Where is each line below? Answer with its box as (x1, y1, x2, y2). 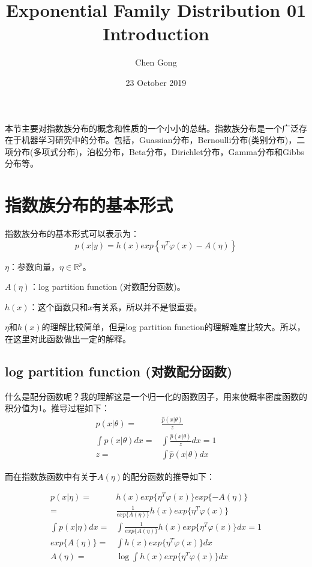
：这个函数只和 (29, 300, 88, 313)
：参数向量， (8, 260, 59, 272)
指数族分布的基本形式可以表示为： (5, 227, 139, 239)
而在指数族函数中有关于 (5, 470, 97, 482)
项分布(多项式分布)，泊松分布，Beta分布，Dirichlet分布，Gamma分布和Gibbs (5, 145, 304, 158)
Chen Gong (135, 56, 177, 69)
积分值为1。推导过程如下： (5, 402, 110, 414)
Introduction (103, 21, 209, 46)
